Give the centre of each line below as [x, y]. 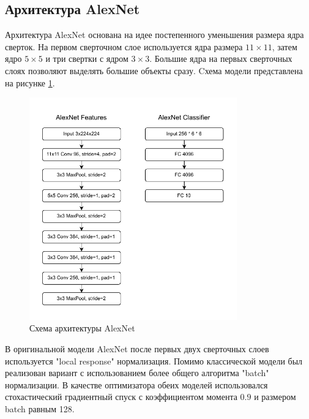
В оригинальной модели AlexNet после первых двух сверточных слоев [137, 349]
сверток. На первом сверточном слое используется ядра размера [124, 46]
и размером [275, 397]
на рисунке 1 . [30, 82]
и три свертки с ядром [87, 59]
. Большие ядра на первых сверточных [221, 59]
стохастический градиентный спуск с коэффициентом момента [121, 397]
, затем [285, 46]
